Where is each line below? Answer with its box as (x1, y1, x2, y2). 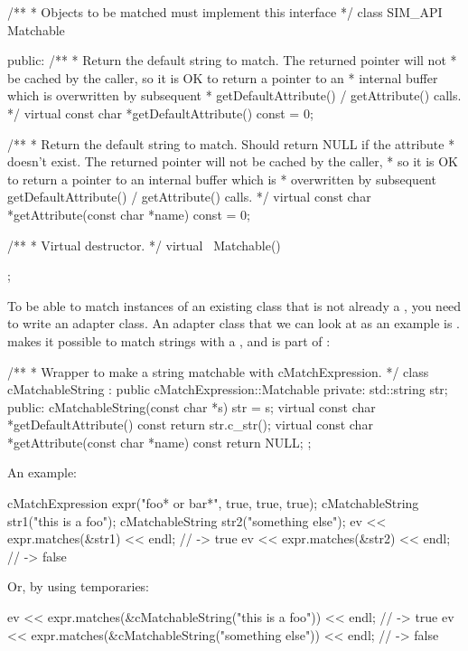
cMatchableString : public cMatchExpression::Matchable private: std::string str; (7, 380, 448, 399)
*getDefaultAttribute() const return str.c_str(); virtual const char (7, 415, 373, 434)
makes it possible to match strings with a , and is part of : (7, 331, 331, 350)
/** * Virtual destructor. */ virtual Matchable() (7, 235, 281, 254)
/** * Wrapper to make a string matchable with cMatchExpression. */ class (7, 362, 429, 381)
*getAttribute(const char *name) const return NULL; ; (7, 432, 312, 451)
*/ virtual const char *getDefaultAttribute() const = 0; (7, 103, 314, 122)
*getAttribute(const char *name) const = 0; (7, 204, 250, 223)
